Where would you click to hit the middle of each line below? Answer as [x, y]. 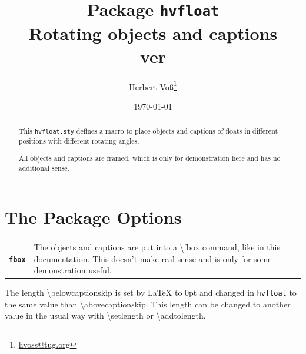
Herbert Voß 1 [153, 85]
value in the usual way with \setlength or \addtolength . [105, 315]
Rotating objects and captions [153, 33]
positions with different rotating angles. [79, 141]
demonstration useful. [73, 270]
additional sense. [44, 168]
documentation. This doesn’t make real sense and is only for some [153, 258]
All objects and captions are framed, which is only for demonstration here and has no [149, 158]
